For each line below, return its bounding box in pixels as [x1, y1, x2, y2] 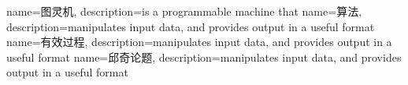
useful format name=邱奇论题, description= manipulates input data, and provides [6, 48, 402, 65]
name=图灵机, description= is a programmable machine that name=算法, [6, 3, 362, 19]
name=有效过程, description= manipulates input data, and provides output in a [6, 34, 392, 50]
